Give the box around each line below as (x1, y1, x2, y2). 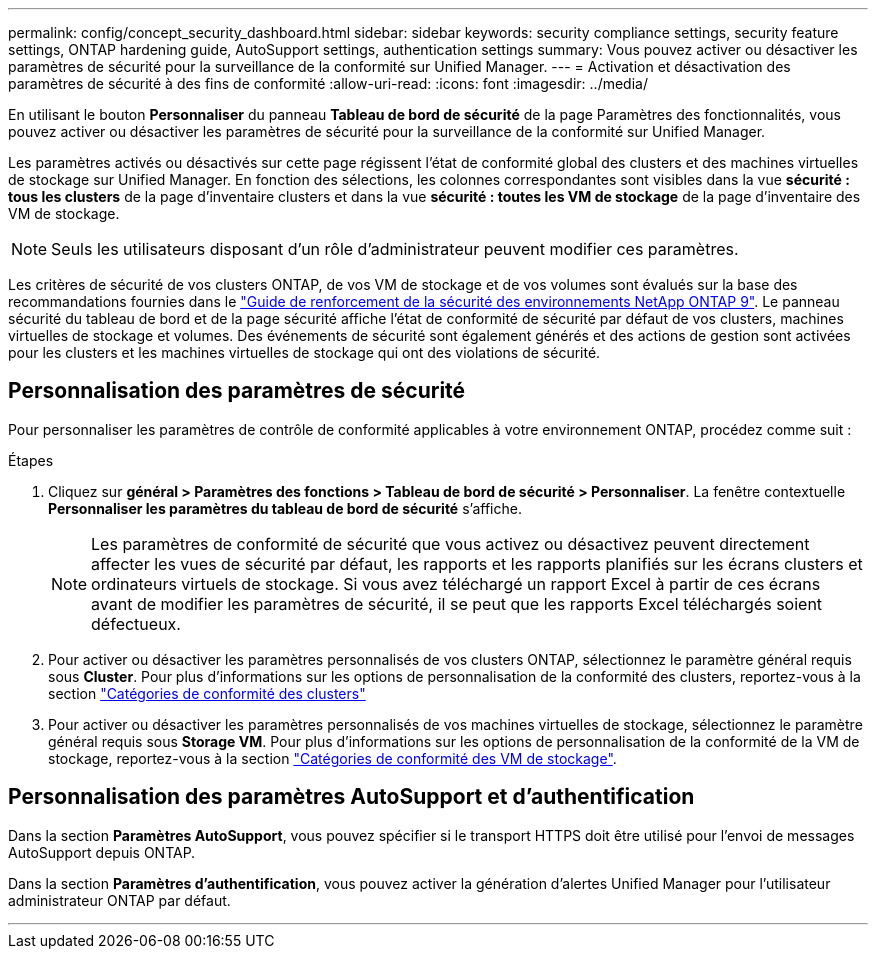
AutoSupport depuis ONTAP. (8, 843, 196, 861)
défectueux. (91, 613, 181, 634)
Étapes (8, 451, 54, 469)
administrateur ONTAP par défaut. (8, 891, 231, 909)
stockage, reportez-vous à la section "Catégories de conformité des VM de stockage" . (48, 749, 617, 767)
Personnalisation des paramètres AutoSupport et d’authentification (8, 784, 695, 810)
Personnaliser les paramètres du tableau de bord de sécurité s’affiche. (48, 499, 522, 517)
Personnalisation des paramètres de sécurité (8, 378, 466, 404)
